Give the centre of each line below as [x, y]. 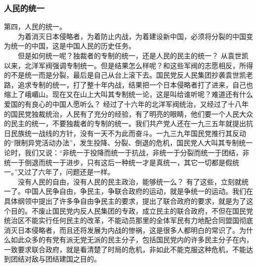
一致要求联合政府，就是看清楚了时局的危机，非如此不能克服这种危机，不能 [125, 249]
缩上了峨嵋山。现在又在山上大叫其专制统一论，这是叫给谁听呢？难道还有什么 [128, 94]
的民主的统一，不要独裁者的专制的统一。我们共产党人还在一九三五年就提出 [125, 123]
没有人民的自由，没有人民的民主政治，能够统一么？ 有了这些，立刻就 [129, 181]
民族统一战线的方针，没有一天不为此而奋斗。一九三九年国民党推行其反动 [128, 133]
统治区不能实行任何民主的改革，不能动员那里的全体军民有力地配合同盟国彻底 [128, 220]
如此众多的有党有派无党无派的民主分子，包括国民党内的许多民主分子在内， [132, 240]
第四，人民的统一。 [35, 26]
